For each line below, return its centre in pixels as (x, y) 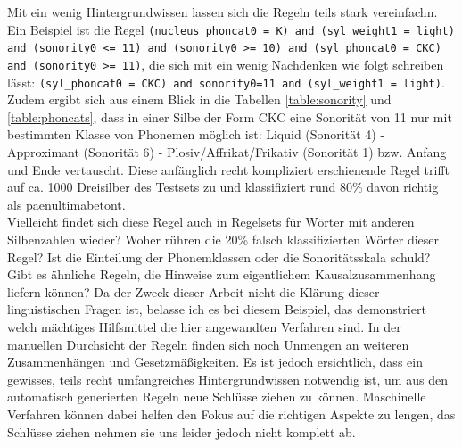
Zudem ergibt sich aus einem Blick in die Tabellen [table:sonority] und (199, 99)
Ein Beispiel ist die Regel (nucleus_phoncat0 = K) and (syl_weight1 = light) (231, 29)
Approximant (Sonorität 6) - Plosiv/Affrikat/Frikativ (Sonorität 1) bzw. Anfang (227, 152)
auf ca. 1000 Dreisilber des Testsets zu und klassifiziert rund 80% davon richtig (223, 187)
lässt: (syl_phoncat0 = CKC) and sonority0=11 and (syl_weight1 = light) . (226, 82)
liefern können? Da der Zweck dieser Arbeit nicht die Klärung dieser (194, 291)
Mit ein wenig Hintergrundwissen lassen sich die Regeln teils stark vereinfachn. (223, 12)
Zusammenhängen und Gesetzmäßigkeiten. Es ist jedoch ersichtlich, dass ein (215, 362)
